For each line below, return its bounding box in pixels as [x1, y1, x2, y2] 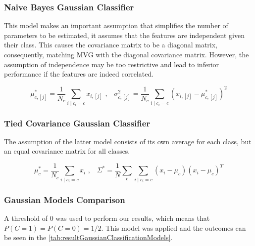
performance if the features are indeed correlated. [4, 69, 154, 79]
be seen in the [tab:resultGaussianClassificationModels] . [4, 232, 173, 243]
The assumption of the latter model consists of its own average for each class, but [4, 136, 252, 146]
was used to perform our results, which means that [55, 213, 210, 223]
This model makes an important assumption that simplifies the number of [4, 20, 228, 31]
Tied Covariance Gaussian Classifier [4, 117, 151, 129]
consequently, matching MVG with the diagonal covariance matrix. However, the [4, 49, 249, 59]
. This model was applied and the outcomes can [101, 222, 246, 233]
